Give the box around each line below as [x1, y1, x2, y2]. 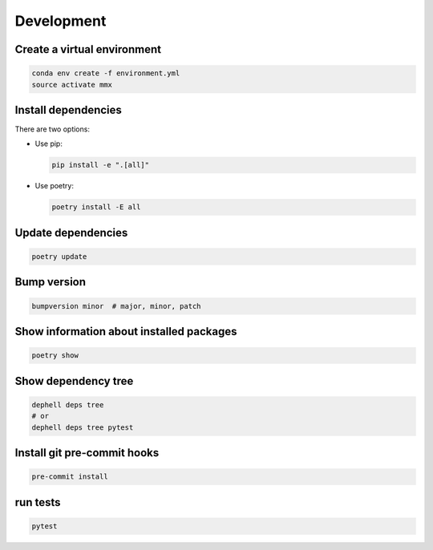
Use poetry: [34, 181, 75, 191]
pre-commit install [31, 472, 108, 481]
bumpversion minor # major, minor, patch [31, 301, 201, 310]
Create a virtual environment [14, 42, 162, 56]
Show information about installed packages [14, 325, 237, 338]
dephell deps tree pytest [31, 423, 134, 432]
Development [14, 12, 107, 30]
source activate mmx [31, 80, 112, 89]
